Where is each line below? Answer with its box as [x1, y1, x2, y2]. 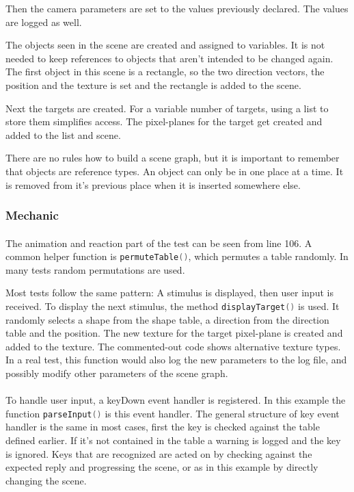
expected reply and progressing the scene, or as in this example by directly [5, 460, 318, 474]
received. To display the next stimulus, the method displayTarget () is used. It [5, 299, 340, 313]
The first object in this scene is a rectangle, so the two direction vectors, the [5, 64, 325, 79]
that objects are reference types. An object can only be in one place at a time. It [5, 164, 344, 178]
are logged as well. [5, 14, 82, 29]
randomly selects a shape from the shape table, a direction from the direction [5, 312, 329, 326]
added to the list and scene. [5, 127, 121, 142]
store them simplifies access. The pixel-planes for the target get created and [5, 114, 323, 129]
